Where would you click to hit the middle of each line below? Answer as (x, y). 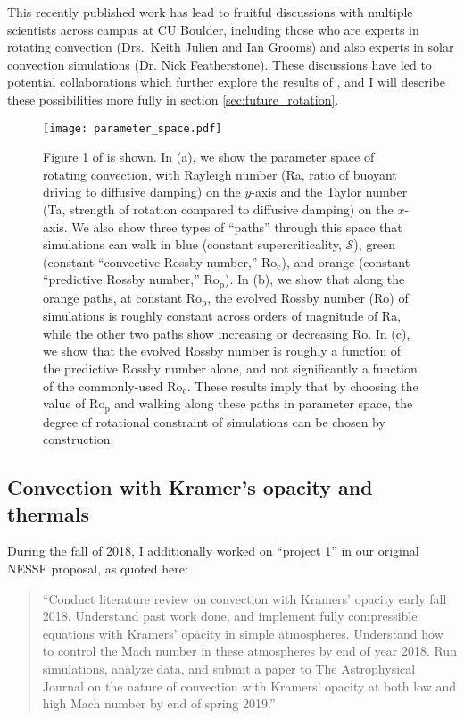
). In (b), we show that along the (315, 279)
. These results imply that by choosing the (302, 385)
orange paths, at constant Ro (123, 297)
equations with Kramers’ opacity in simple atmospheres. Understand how (243, 633)
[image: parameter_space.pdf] (133, 128)
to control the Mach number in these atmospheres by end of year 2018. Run (249, 651)
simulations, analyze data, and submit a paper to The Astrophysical (229, 669)
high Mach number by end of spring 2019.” (159, 703)
